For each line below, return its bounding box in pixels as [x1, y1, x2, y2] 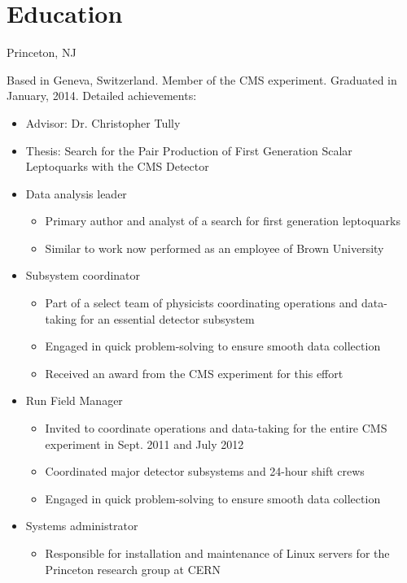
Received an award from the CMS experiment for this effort [45, 364, 344, 381]
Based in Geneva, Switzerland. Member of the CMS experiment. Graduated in [7, 71, 397, 88]
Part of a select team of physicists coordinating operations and [45, 294, 358, 311]
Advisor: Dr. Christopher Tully [25, 114, 181, 131]
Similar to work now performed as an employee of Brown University [45, 239, 384, 256]
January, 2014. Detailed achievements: [7, 87, 197, 104]
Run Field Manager [25, 392, 123, 409]
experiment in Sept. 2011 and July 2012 [45, 435, 244, 452]
